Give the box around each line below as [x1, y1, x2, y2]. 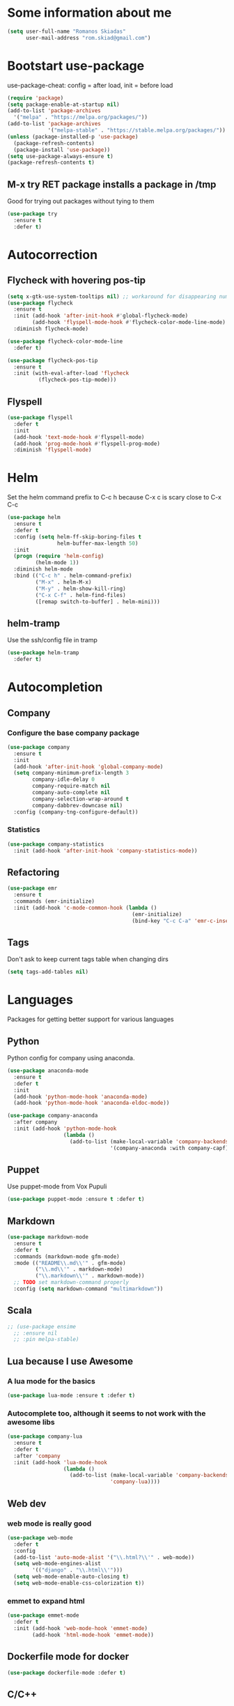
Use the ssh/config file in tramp [7, 636, 97, 644]
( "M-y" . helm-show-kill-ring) [35, 585, 127, 592]
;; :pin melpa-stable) [13, 1336, 79, 1343]
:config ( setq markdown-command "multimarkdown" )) [13, 1285, 164, 1293]
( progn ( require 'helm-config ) [13, 552, 104, 560]
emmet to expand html [7, 1596, 85, 1606]
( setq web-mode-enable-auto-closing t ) [13, 1573, 130, 1581]
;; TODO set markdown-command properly [13, 1279, 130, 1286]
